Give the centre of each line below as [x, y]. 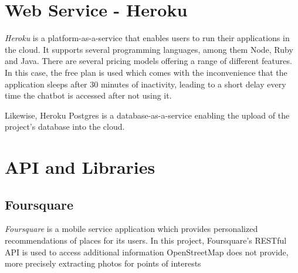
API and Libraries [80, 167]
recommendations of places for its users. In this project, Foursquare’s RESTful [146, 240]
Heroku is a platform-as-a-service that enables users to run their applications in [147, 38]
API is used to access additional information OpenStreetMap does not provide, [147, 252]
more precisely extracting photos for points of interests [103, 263]
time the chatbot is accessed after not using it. [88, 95]
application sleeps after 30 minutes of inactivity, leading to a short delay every [145, 84]
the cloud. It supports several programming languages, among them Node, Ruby [149, 49]
